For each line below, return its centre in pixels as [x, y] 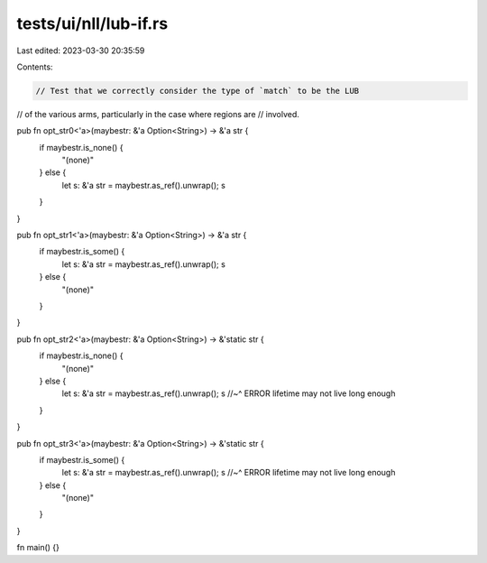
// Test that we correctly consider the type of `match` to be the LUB [198, 91]
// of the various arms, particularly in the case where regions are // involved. [158, 114]
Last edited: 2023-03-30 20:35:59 [81, 51]
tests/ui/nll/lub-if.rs [92, 23]
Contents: [35, 67]
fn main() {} [38, 548]
